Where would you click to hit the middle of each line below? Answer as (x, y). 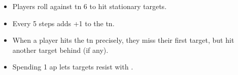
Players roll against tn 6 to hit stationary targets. (90, 6)
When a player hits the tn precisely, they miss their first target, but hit (123, 40)
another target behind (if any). (60, 50)
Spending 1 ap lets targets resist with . (73, 67)
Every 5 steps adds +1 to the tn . (63, 23)
